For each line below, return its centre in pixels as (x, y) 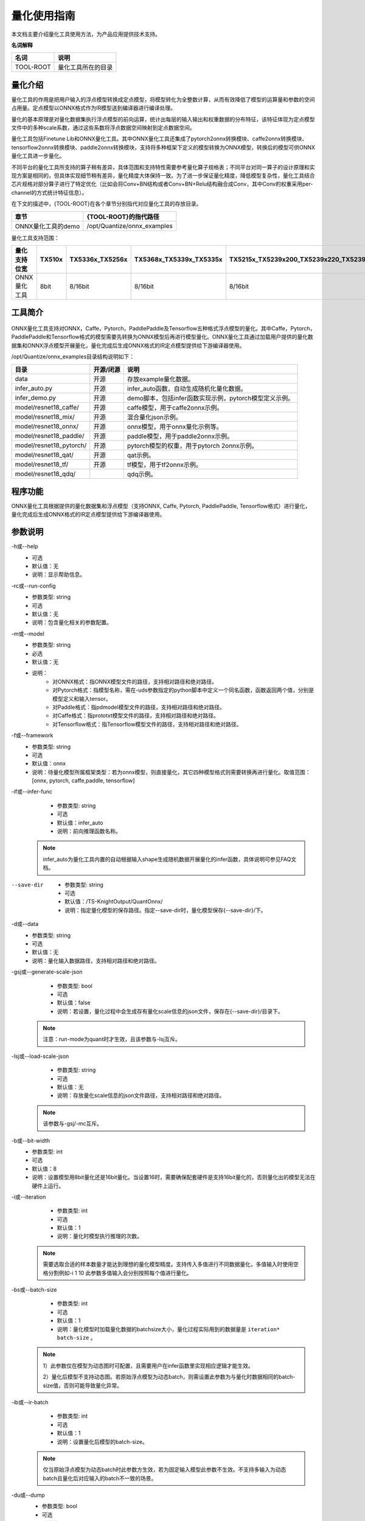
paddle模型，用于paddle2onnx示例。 (180, 436)
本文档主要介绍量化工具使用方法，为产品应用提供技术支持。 (86, 34)
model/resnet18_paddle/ (50, 436)
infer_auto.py (34, 388)
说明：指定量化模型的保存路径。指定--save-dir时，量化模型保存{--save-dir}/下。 (165, 910)
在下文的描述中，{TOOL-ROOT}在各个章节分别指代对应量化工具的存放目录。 (106, 204)
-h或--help (25, 546)
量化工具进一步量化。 (38, 156)
